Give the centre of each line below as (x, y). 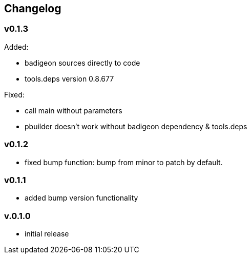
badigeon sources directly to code (82, 63)
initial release (47, 234)
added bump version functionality (81, 198)
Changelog (33, 8)
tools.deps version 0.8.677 (69, 78)
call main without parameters (74, 110)
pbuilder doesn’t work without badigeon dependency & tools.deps (136, 126)
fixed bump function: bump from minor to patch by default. (124, 162)
